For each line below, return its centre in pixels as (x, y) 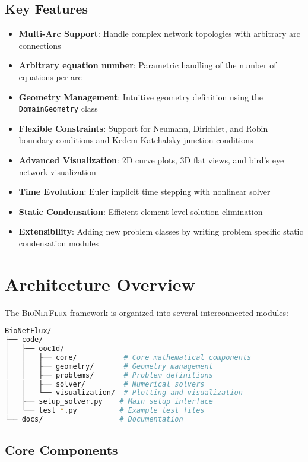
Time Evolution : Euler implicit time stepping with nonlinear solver (145, 192)
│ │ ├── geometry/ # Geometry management (109, 366)
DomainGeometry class (58, 108)
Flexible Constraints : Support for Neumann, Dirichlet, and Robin (143, 128)
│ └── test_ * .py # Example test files (105, 411)
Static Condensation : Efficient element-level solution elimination (141, 211)
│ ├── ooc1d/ (35, 349)
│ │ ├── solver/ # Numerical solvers (105, 384)
